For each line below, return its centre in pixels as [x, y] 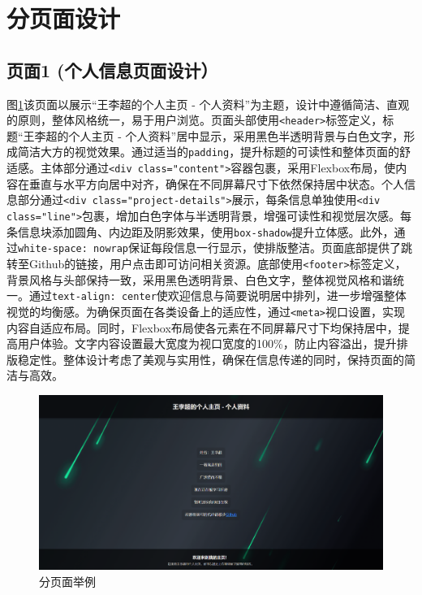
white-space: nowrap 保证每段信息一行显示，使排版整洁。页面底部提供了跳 [215, 248]
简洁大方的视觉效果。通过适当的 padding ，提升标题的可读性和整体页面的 [209, 152]
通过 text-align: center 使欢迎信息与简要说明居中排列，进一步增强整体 [217, 295]
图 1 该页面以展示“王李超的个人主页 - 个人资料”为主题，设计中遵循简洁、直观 [208, 104]
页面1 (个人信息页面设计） [112, 69]
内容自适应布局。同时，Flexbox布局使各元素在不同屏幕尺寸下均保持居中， [202, 327]
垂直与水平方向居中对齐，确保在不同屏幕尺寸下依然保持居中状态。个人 [216, 183]
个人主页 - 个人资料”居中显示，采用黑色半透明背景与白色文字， [236, 135]
